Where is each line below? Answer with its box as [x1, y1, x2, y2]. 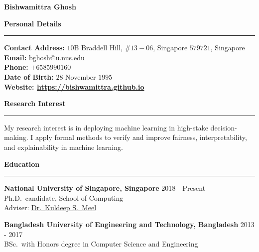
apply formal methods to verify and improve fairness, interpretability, [35, 132, 247, 142]
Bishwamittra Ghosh [4, 1, 76, 11]
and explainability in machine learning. [4, 141, 123, 152]
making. [4, 132, 28, 142]
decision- [210, 122, 237, 132]
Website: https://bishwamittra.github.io [4, 81, 144, 92]
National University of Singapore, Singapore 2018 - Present [4, 183, 206, 193]
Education [4, 158, 40, 169]
